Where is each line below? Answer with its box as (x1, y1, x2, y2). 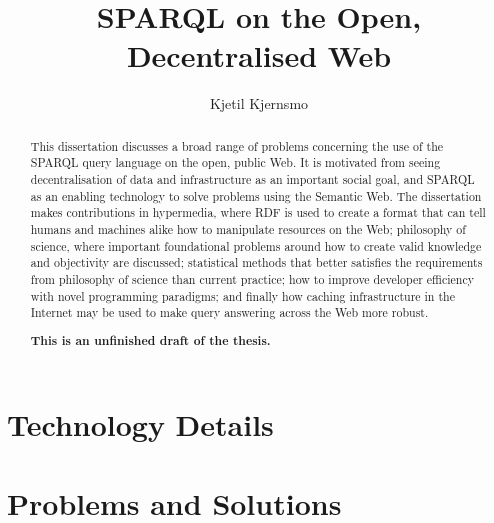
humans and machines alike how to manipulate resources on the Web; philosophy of (30, 220, 466, 237)
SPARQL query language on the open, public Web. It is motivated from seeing (30, 154, 441, 171)
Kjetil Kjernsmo (209, 93, 309, 114)
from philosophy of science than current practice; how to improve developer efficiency (30, 270, 475, 287)
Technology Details (7, 404, 274, 445)
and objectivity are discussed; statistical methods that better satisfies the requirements (30, 254, 483, 271)
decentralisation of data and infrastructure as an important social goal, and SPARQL (30, 171, 475, 188)
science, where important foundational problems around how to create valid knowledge (30, 237, 482, 254)
